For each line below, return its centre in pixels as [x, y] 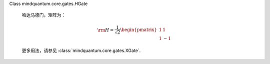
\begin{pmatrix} [139, 30]
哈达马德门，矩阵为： [44, 15]
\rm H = [105, 30]
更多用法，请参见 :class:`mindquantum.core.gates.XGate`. [81, 50]
